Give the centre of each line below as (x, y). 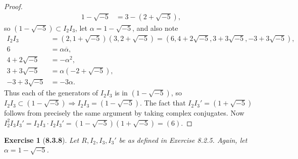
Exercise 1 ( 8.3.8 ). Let (42, 140)
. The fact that (163, 103)
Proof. (13, 6)
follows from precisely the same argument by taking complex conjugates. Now (124, 113)
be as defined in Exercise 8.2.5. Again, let (183, 140)
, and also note (155, 28)
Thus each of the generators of (51, 93)
